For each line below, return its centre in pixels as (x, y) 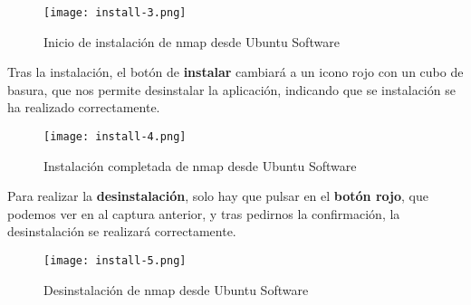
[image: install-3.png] (115, 13)
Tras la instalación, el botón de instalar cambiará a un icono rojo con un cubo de (235, 72)
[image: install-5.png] (115, 261)
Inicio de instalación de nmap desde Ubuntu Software (192, 41)
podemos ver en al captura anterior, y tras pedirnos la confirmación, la (204, 213)
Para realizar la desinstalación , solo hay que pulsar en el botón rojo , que (218, 196)
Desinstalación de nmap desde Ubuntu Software (176, 289)
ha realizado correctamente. (84, 107)
